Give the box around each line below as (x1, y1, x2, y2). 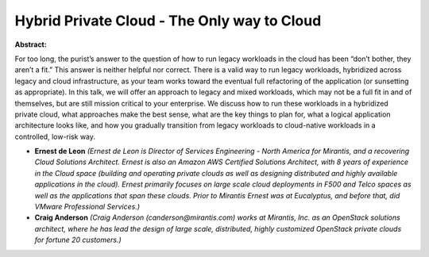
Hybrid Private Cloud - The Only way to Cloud (14, 12, 322, 29)
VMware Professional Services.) (34, 202, 141, 212)
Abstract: (14, 40, 47, 49)
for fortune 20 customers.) (34, 235, 122, 245)
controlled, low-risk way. (14, 132, 95, 141)
